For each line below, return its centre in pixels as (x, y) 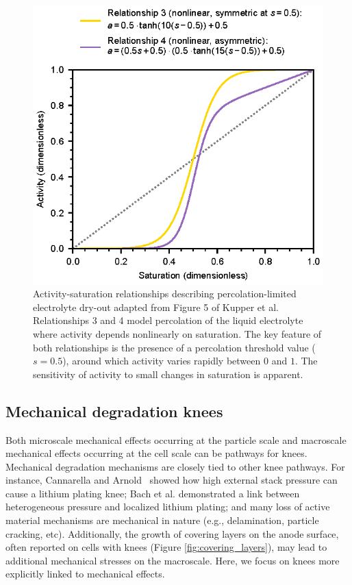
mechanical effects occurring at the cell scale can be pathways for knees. (156, 453)
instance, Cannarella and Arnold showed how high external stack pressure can (172, 480)
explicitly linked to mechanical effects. (85, 574)
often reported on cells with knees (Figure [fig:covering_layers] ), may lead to (166, 547)
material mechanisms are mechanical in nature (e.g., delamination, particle (162, 520)
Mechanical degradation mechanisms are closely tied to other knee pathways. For (175, 466)
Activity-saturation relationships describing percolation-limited (165, 294)
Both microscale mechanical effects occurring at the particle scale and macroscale (176, 439)
